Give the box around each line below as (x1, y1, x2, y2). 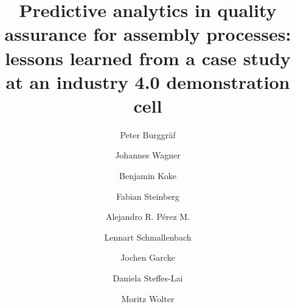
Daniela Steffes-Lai (113, 272, 183, 284)
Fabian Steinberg (116, 189, 179, 202)
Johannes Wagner (115, 149, 181, 161)
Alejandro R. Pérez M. (105, 210, 190, 223)
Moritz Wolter (121, 292, 175, 305)
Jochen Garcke (120, 251, 175, 264)
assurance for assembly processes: (4, 21, 291, 46)
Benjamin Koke (119, 169, 176, 182)
